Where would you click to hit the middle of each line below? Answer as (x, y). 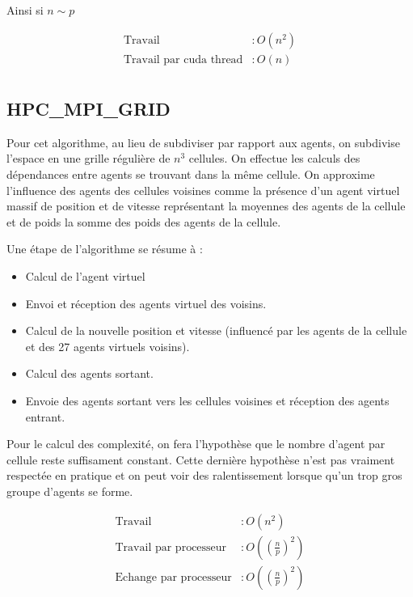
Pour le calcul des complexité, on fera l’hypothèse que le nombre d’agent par (196, 444)
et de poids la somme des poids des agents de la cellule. (144, 221)
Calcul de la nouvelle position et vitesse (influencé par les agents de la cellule (216, 330)
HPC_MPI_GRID (88, 109)
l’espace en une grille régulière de (88, 158)
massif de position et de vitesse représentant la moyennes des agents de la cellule (206, 206)
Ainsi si (25, 10)
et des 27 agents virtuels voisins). (107, 346)
